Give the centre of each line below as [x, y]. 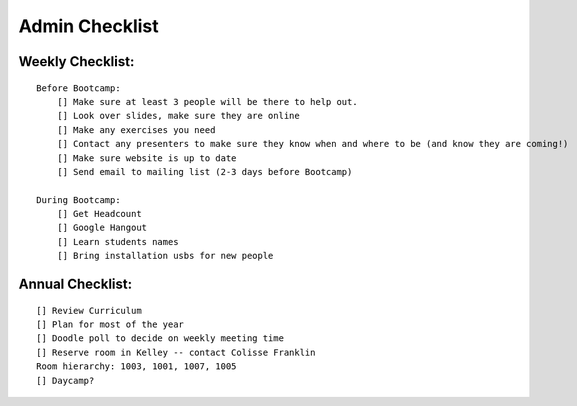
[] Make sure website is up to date [146, 158]
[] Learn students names [117, 241]
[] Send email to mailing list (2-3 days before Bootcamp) [204, 171]
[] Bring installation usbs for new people [165, 256]
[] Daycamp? [65, 380]
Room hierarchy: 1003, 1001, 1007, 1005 [136, 366]
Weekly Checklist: [76, 61]
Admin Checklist [88, 26]
